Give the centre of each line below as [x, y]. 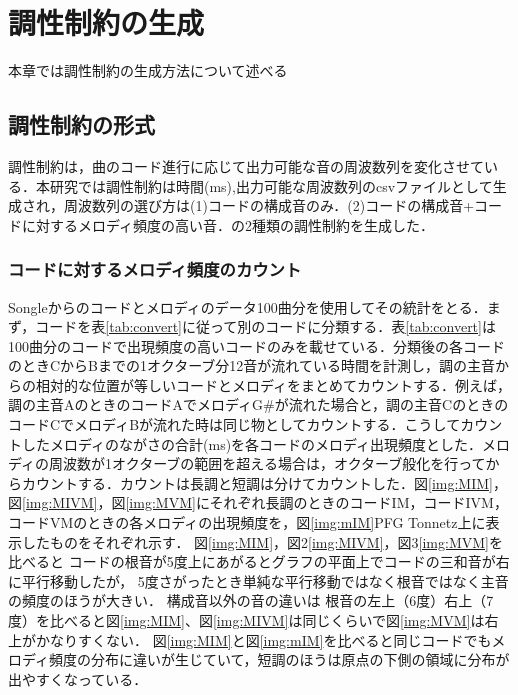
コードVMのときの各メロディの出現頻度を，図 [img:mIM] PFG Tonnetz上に [247, 522]
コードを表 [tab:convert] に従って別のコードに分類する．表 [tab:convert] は [265, 326]
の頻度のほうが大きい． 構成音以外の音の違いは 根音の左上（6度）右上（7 [251, 600]
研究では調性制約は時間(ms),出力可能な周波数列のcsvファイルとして [271, 185]
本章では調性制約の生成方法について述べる [148, 70]
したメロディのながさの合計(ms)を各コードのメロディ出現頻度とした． [252, 443]
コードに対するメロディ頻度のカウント [155, 269]
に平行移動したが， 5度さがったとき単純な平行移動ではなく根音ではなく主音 [258, 580]
